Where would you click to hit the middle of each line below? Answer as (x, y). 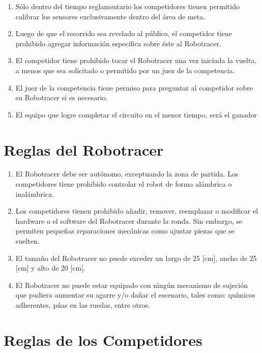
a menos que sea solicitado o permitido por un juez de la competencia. (125, 70)
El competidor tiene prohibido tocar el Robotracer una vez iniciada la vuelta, (136, 60)
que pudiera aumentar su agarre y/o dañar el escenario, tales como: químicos (135, 295)
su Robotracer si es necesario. (62, 97)
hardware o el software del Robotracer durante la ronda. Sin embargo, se (129, 220)
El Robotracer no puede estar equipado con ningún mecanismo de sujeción (132, 285)
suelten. (27, 241)
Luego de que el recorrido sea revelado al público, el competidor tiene (124, 33)
